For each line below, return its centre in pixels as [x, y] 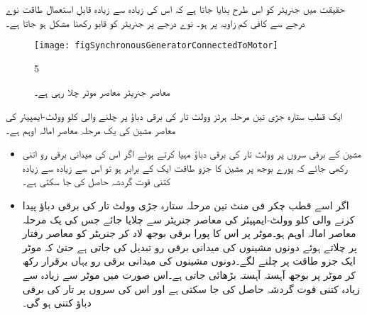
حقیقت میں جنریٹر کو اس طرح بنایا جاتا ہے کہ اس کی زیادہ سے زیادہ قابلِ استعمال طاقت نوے [175, 9]
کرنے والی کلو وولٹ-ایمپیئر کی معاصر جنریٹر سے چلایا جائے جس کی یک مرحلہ [188, 219]
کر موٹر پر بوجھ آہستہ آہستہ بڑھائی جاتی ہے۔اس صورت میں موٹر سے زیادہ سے [189, 274]
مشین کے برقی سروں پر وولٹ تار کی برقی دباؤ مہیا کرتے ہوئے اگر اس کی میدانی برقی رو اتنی [192, 154]
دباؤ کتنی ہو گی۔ [57, 303]
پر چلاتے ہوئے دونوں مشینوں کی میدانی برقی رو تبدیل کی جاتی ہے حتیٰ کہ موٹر [190, 247]
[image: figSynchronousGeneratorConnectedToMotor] [156, 46]
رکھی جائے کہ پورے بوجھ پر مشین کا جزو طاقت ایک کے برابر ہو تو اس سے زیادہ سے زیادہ [185, 167]
